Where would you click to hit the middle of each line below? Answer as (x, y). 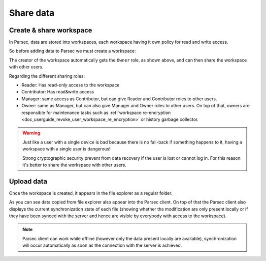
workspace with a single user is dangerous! (66, 149)
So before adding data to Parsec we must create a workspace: (72, 51)
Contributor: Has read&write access (58, 92)
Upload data (28, 181)
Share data (32, 13)
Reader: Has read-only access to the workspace (71, 85)
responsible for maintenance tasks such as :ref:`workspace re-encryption (96, 113)
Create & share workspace (50, 30)
